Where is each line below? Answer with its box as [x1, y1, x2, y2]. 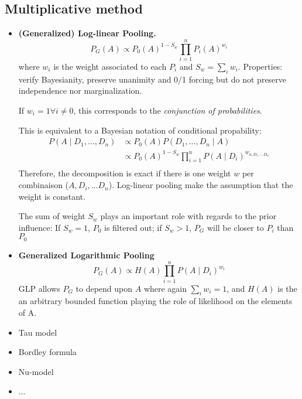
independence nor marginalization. [18, 84, 142, 97]
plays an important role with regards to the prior [100, 210, 277, 222]
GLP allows [18, 282, 60, 294]
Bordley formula [18, 346, 77, 358]
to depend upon [75, 282, 133, 294]
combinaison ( [18, 179, 69, 191]
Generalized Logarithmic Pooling [18, 248, 155, 261]
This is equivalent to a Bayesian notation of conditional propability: [18, 124, 262, 136]
